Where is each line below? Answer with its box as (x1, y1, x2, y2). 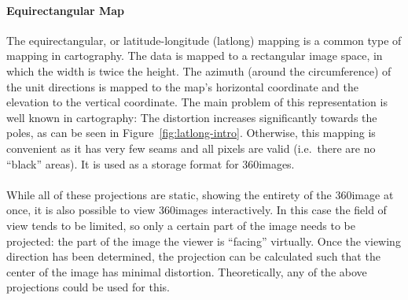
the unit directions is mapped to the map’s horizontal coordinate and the (6, 78, 358, 94)
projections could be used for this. (6, 279, 170, 295)
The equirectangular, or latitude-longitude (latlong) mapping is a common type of (6, 31, 402, 48)
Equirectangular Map (6, 2, 125, 18)
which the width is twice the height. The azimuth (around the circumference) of (6, 62, 391, 79)
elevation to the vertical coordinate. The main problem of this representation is (6, 94, 388, 110)
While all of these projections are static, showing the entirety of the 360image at (6, 186, 394, 202)
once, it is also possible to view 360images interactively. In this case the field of (6, 202, 387, 218)
